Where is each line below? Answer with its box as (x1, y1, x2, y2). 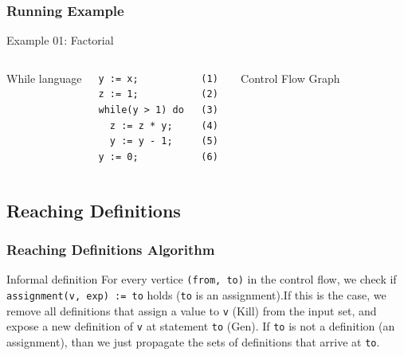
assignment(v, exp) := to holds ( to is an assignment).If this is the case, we (6, 287, 386, 303)
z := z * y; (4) (109, 119, 218, 131)
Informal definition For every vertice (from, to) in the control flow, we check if (6, 271, 397, 288)
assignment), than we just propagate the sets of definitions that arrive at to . (6, 334, 380, 350)
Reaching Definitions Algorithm (6, 240, 215, 260)
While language (6, 69, 82, 86)
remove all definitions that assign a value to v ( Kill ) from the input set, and (6, 302, 377, 319)
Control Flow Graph (241, 69, 340, 86)
